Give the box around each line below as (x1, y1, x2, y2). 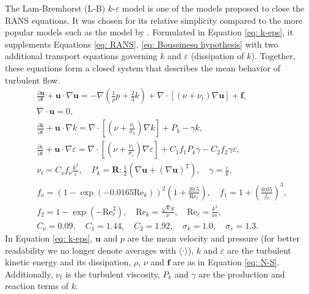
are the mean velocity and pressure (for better (127, 232, 300, 245)
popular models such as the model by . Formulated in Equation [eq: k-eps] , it (5, 26, 294, 38)
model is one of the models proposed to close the (122, 2, 305, 14)
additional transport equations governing (5, 49, 158, 62)
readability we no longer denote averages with (5, 243, 176, 256)
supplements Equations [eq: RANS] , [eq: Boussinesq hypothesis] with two (5, 37, 278, 50)
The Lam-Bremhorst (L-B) (5, 2, 106, 14)
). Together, (251, 49, 296, 62)
